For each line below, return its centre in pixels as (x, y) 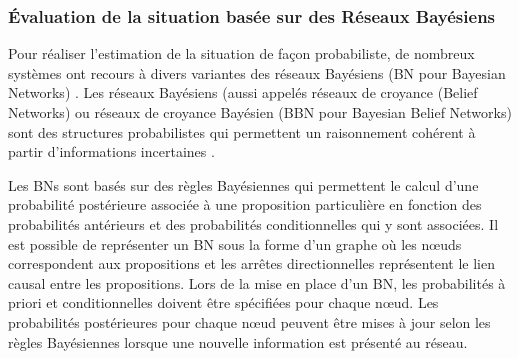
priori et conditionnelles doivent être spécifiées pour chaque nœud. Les (223, 302)
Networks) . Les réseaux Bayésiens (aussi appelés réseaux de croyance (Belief (243, 92)
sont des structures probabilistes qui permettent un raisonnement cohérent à (242, 131)
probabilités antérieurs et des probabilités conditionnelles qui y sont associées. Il (253, 223)
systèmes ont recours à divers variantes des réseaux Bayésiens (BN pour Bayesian (257, 72)
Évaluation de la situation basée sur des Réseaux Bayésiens (252, 15)
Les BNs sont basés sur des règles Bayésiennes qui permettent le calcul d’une (243, 184)
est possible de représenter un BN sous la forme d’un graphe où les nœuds (235, 243)
